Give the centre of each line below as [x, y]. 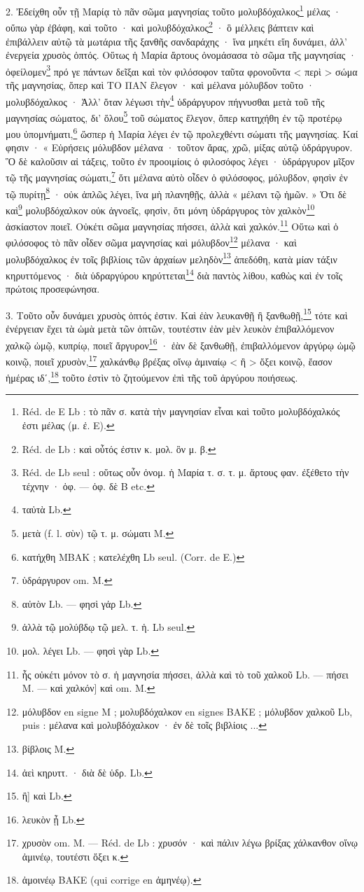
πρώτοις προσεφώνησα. [53, 289]
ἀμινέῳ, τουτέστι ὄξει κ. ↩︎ [75, 856]
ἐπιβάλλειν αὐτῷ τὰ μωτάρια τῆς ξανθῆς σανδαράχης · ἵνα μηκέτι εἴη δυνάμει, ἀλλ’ [176, 41]
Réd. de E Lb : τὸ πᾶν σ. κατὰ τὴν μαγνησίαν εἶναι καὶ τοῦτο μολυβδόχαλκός [181, 411]
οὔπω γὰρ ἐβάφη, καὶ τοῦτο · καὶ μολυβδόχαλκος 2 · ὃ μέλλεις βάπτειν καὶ [160, 26]
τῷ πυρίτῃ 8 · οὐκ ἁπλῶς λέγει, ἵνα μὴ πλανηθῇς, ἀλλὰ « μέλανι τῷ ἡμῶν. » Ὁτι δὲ [176, 193]
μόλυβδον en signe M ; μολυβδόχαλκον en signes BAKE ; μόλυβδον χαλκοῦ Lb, [187, 711]
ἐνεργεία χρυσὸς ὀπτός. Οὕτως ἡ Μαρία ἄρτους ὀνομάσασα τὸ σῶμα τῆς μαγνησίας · [181, 55]
